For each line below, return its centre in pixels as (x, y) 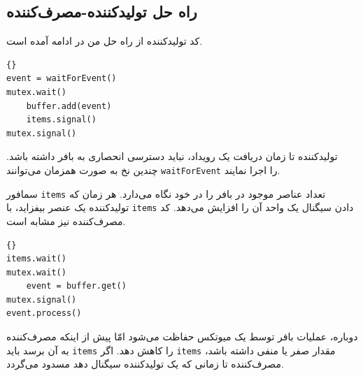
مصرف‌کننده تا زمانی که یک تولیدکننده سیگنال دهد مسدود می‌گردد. (145, 364)
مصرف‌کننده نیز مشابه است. (66, 220)
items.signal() (61, 120)
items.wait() (36, 259)
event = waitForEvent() (62, 79)
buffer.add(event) (69, 106)
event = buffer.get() (76, 286)
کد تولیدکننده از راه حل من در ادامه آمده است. (105, 41)
